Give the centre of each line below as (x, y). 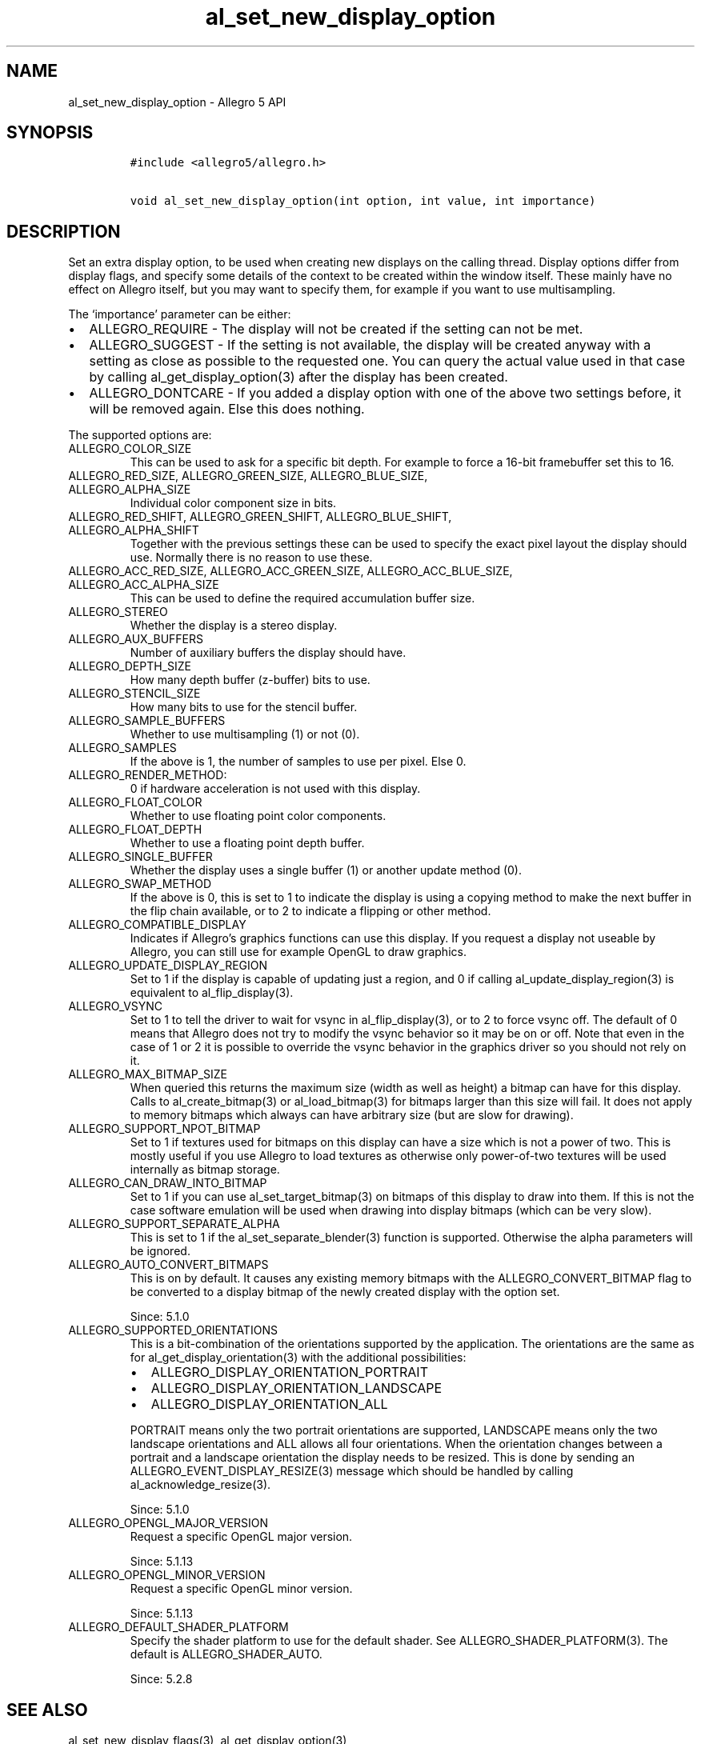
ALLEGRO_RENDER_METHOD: (148, 775)
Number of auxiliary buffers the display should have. (268, 653)
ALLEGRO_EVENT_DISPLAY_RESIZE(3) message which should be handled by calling (352, 1471)
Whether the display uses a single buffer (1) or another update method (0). (326, 870)
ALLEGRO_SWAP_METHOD (140, 884)
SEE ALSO (47, 1710)
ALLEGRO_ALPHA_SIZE (130, 490)
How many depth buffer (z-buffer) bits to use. (250, 680)
